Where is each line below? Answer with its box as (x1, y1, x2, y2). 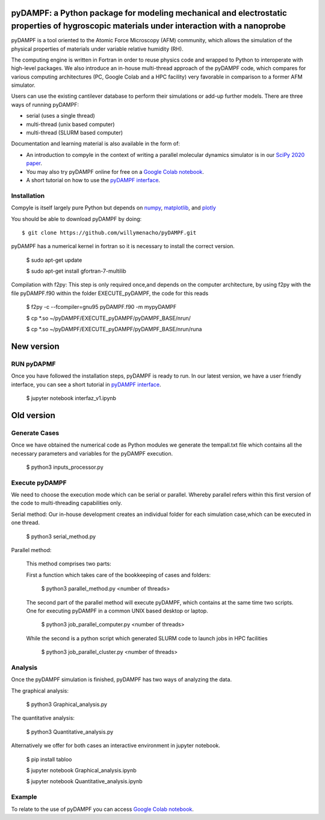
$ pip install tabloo (26, 755, 72, 763)
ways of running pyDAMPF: (11, 101, 79, 108)
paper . (26, 160, 42, 167)
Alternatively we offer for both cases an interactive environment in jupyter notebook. (11, 742, 221, 749)
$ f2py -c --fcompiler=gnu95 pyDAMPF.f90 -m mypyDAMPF (26, 304, 177, 311)
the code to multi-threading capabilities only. (11, 500, 123, 507)
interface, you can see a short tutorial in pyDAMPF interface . (11, 381, 162, 388)
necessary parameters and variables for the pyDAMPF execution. (11, 450, 173, 457)
